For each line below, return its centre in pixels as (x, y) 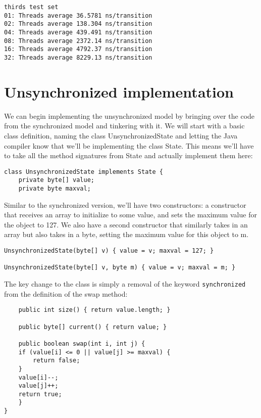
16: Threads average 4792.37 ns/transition (78, 49)
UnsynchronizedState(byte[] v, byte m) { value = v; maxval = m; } (120, 268)
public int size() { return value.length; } (94, 310)
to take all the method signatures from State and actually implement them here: (128, 155)
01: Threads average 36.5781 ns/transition (78, 15)
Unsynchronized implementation (119, 91)
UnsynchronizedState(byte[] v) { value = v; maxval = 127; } (109, 251)
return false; (57, 361)
